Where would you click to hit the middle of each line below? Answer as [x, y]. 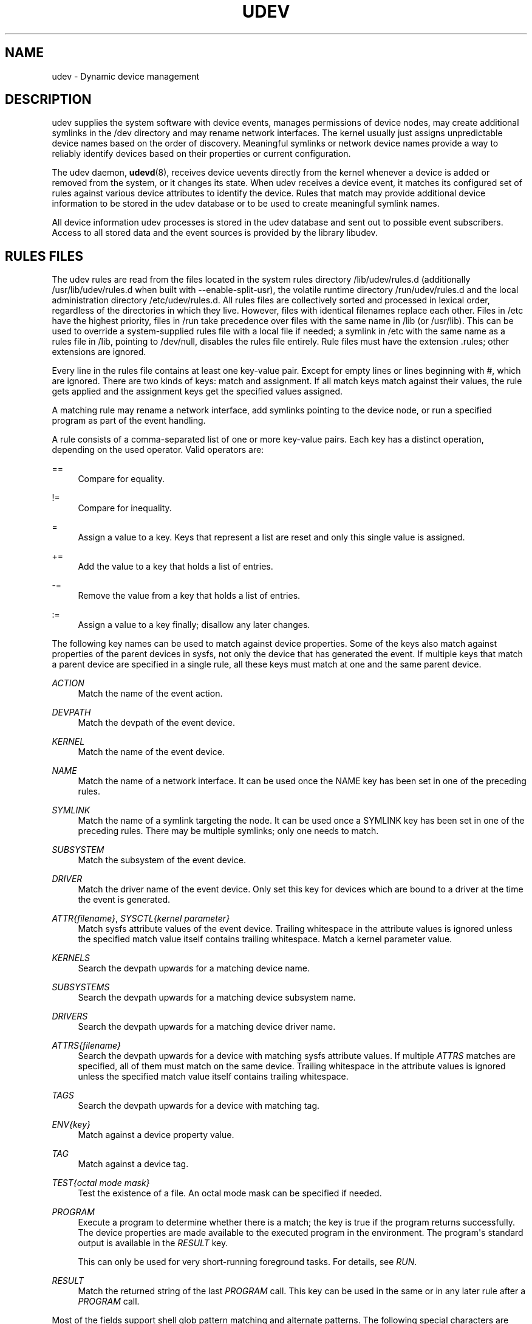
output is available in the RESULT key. [153, 1243]
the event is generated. [124, 900]
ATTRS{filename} [86, 1046]
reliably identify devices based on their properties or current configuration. [201, 154]
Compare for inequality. [125, 508]
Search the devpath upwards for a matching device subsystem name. [217, 998]
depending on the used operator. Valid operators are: [158, 450]
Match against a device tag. [133, 1164]
